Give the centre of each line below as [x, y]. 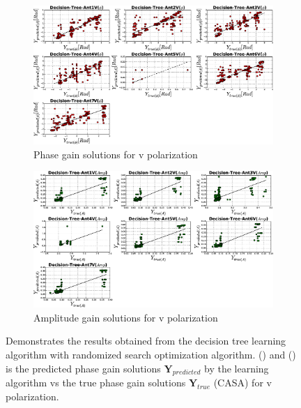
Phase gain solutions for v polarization [116, 154]
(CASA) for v [242, 383]
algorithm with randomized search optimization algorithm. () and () [151, 355]
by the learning [237, 368]
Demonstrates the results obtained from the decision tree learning [146, 341]
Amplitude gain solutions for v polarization [126, 317]
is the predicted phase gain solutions [83, 368]
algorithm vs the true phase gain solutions [96, 383]
